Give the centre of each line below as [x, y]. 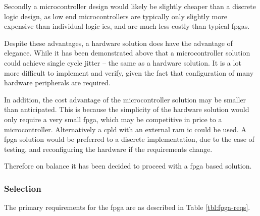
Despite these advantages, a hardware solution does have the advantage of [118, 43]
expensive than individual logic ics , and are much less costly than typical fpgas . [127, 26]
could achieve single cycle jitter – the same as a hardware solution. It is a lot [123, 62]
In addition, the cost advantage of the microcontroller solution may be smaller [125, 99]
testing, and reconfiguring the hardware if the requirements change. [108, 149]
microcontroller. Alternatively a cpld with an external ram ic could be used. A [125, 129]
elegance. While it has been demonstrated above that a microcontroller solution [127, 53]
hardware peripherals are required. [57, 83]
